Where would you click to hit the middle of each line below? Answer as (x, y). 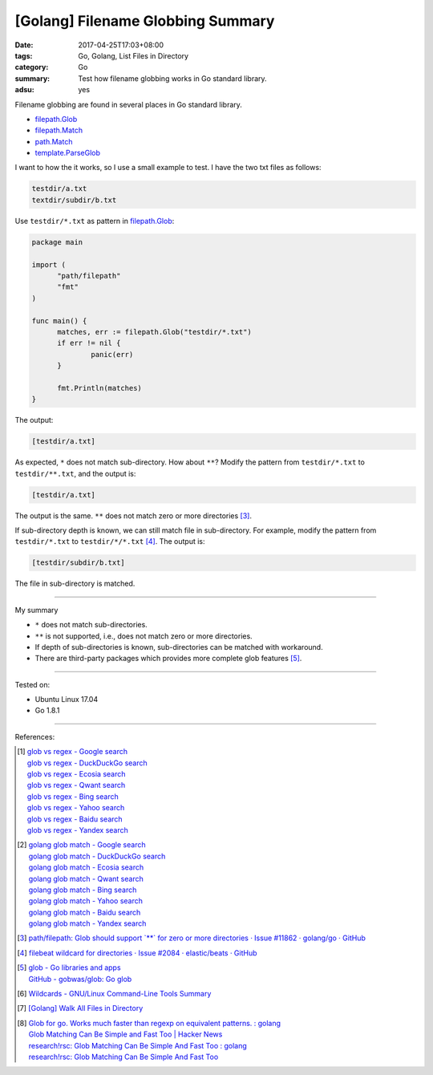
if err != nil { (89, 343)
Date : (24, 45)
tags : (24, 55)
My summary (36, 610)
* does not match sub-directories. (91, 625)
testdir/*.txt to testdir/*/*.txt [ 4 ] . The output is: (110, 542)
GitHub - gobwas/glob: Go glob (80, 979)
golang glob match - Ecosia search (86, 867)
